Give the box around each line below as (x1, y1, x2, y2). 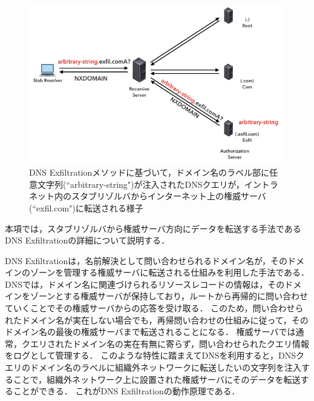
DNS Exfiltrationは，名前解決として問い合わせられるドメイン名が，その (5, 254, 288, 267)
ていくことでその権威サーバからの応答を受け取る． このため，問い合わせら (5, 302, 304, 314)
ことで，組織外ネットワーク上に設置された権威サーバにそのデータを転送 (13, 373, 301, 385)
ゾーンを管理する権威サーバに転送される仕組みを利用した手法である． (30, 266, 310, 279)
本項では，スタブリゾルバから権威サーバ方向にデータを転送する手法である (5, 222, 301, 234)
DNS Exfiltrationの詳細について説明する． (5, 234, 169, 247)
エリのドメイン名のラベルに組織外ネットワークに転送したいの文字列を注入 (5, 361, 301, 374)
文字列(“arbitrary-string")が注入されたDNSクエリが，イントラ (37, 177, 278, 190)
